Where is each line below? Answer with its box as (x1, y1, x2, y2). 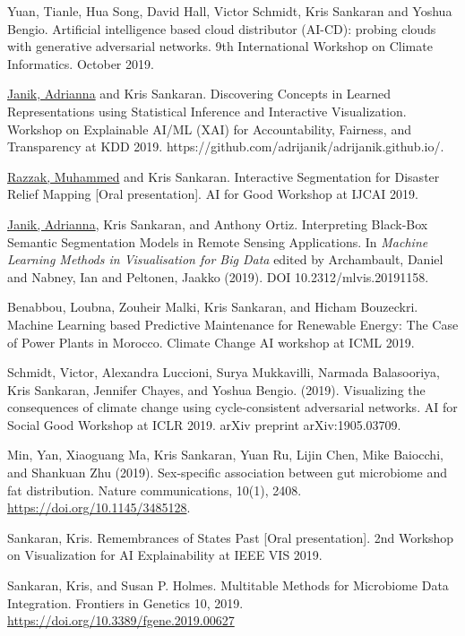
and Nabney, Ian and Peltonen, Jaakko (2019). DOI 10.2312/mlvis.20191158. (7, 267, 429, 286)
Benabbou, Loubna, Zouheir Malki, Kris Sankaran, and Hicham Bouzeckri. (7, 297, 418, 316)
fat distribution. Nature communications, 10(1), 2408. (7, 480, 302, 499)
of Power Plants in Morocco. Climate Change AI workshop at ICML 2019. (7, 332, 415, 351)
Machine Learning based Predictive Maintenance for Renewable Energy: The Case (7, 314, 459, 333)
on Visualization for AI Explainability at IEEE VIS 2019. (7, 546, 323, 564)
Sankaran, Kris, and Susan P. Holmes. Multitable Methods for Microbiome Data (7, 576, 449, 595)
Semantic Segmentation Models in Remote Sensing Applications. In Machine (7, 232, 428, 251)
